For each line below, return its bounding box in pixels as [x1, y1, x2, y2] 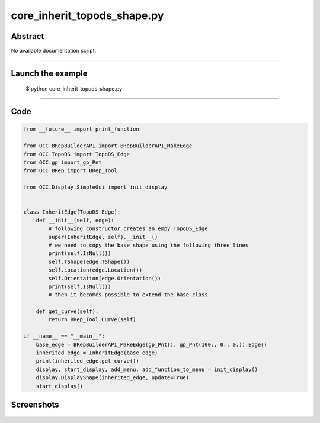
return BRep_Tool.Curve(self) [48, 317, 136, 323]
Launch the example [11, 68, 88, 78]
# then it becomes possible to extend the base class [48, 292, 208, 298]
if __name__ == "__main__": [23, 333, 105, 340]
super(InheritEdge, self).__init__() [48, 234, 158, 240]
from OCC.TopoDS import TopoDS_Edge [23, 151, 130, 157]
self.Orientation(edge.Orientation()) [48, 275, 161, 282]
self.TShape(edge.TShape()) [48, 258, 130, 265]
